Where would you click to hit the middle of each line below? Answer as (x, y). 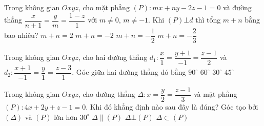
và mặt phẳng (215, 94)
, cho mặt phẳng (104, 7)
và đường (237, 7)
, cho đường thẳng (107, 94)
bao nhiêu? (21, 35)
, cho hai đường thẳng (113, 57)
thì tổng (208, 20)
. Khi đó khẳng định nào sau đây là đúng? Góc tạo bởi (172, 106)
